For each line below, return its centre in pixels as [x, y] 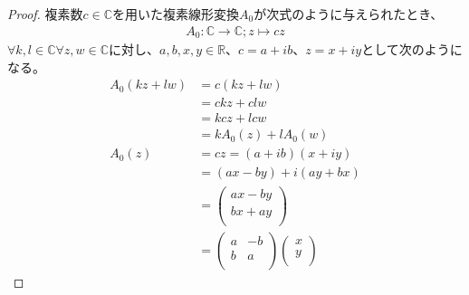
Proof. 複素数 [45, 14]
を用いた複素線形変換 [176, 14]
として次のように [412, 49]
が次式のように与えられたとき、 [349, 14]
